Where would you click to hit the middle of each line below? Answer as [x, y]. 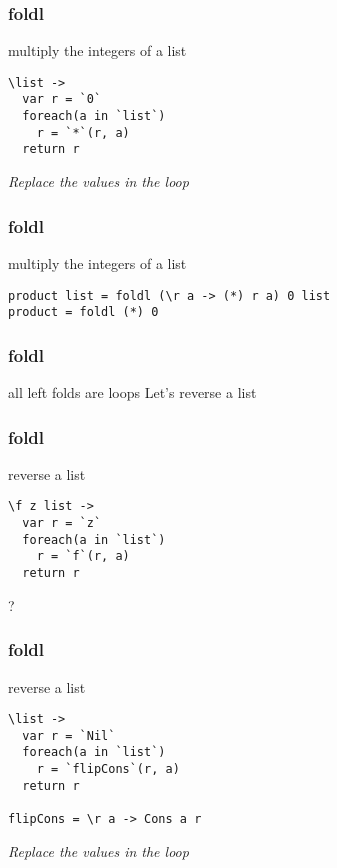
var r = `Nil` [69, 735]
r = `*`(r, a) [83, 132]
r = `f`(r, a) [83, 556]
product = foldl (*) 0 [83, 312]
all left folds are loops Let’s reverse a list [132, 392]
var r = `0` [62, 99]
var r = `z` [62, 523]
